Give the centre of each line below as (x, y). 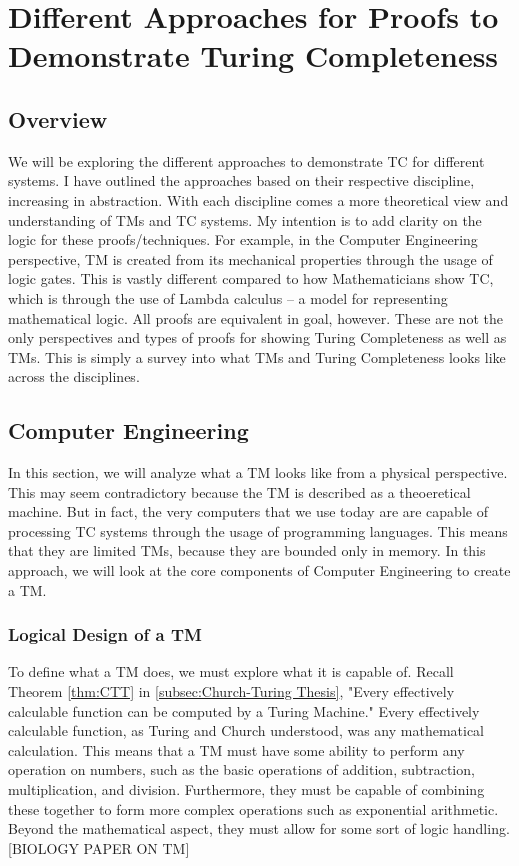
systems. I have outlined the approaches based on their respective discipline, (241, 180)
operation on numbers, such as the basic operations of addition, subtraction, (241, 769)
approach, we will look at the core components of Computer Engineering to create (259, 570)
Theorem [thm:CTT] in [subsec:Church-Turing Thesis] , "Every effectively (231, 691)
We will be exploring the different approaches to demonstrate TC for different (246, 160)
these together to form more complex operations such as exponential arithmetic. (253, 808)
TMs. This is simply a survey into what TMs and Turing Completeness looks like (257, 356)
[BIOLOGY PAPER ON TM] (99, 847)
